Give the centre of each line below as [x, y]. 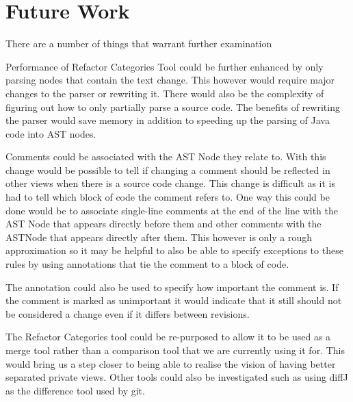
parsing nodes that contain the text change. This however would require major [170, 80]
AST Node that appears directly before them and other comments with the [164, 224]
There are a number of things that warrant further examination [139, 43]
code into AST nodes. [51, 133]
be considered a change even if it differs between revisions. [128, 313]
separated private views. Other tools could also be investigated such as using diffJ [177, 377]
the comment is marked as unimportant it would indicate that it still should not [174, 300]
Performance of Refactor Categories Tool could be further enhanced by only [165, 66]
